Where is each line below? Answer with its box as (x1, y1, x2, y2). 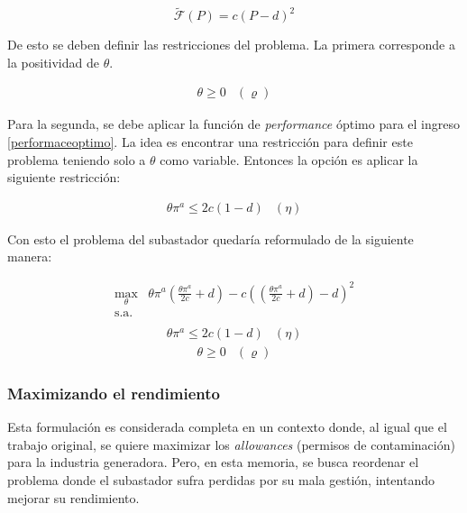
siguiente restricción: (7, 168, 121, 187)
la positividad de (7, 52, 99, 71)
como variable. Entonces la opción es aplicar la (160, 150, 418, 169)
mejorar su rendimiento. (7, 488, 140, 507)
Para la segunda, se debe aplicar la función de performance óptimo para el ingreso (7, 115, 461, 133)
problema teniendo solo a (7, 150, 146, 169)
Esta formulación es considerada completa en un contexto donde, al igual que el (7, 417, 447, 436)
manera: (7, 247, 52, 266)
